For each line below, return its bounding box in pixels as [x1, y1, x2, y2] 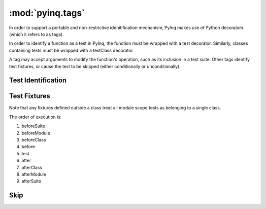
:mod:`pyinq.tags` [9, 7, 85, 18]
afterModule [21, 171, 47, 177]
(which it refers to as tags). [9, 31, 64, 37]
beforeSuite [21, 123, 45, 129]
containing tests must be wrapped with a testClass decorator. [9, 47, 134, 53]
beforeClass [21, 137, 46, 142]
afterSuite [21, 178, 41, 184]
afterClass [21, 164, 42, 170]
